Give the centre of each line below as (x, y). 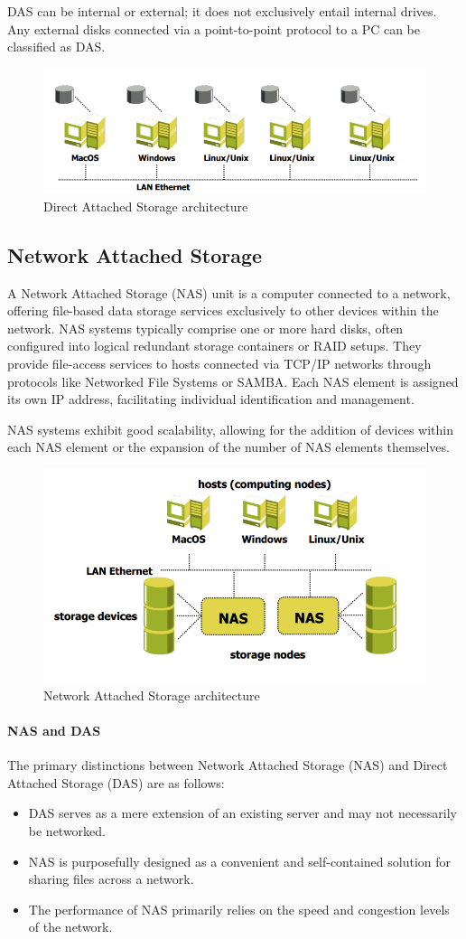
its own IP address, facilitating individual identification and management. (211, 399)
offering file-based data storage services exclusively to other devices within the (223, 310)
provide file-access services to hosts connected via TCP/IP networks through (219, 363)
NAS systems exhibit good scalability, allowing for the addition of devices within (230, 429)
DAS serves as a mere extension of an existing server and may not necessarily (243, 813)
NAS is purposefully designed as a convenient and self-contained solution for (240, 861)
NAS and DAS (54, 730)
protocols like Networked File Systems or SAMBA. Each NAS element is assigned (233, 381)
